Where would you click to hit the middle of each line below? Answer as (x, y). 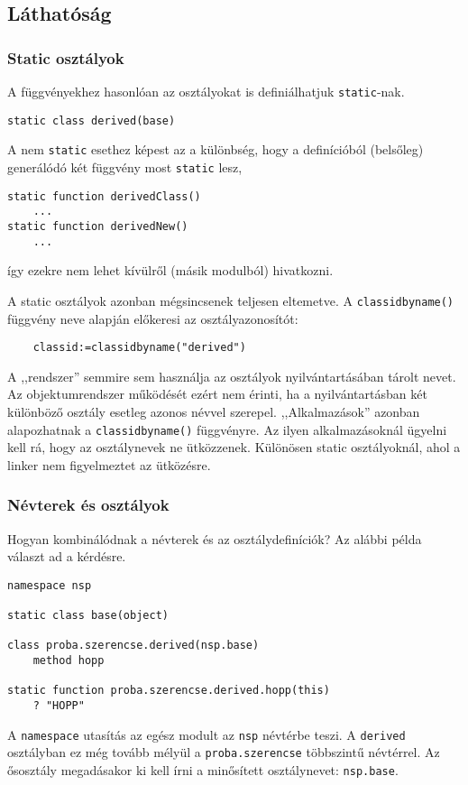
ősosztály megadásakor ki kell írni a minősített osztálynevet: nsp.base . (203, 770)
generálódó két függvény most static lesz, (125, 166)
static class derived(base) (92, 120)
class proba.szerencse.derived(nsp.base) (133, 646)
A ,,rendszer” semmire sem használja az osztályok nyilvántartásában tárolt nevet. (232, 376)
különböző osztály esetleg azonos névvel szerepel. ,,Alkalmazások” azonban (214, 411)
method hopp (69, 661)
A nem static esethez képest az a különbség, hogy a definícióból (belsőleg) (216, 149)
